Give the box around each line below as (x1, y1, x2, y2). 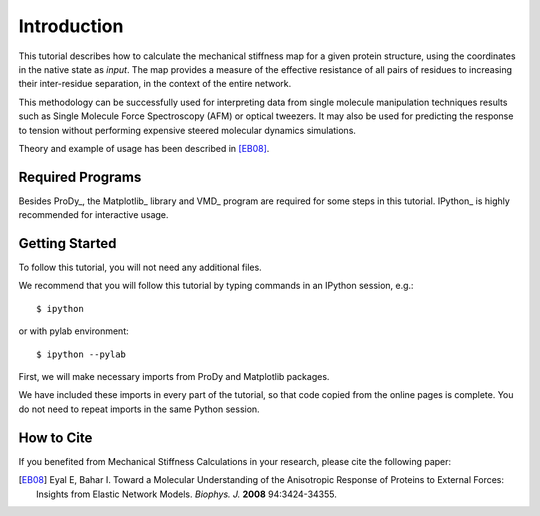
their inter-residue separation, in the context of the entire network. (18, 78, 292, 90)
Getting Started (18, 235, 117, 252)
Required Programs (18, 168, 142, 185)
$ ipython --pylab (36, 348, 127, 360)
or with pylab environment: (18, 325, 129, 337)
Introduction (18, 15, 124, 37)
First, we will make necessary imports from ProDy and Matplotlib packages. (18, 371, 330, 383)
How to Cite (18, 429, 93, 446)
